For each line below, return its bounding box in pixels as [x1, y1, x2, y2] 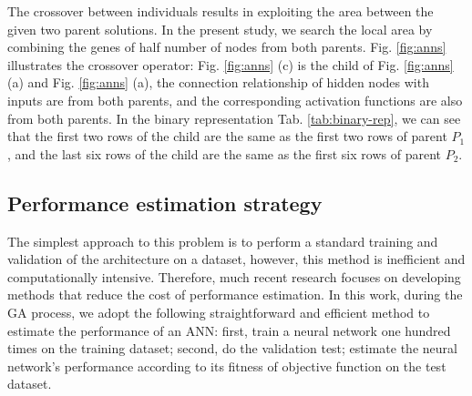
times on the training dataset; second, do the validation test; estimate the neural [7, 339, 457, 358]
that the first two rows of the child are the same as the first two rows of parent [7, 127, 447, 146]
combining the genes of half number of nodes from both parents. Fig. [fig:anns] [7, 37, 446, 56]
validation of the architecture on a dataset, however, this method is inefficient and [7, 249, 466, 269]
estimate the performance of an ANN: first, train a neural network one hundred [7, 320, 451, 340]
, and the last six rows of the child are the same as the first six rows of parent [7, 144, 441, 163]
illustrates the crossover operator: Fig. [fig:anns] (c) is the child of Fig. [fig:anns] [7, 55, 454, 74]
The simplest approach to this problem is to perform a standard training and [7, 231, 438, 250]
